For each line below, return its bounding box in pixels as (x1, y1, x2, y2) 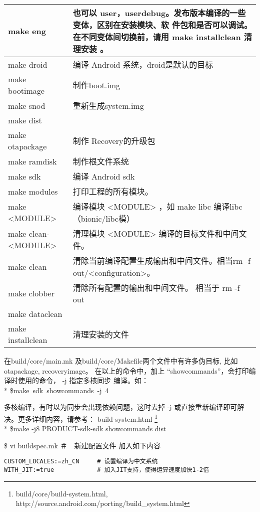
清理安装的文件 (72, 328, 129, 340)
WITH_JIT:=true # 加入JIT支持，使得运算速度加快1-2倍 (4, 466, 209, 474)
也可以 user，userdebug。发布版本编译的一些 (72, 7, 246, 19)
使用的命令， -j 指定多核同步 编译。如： (17, 375, 148, 386)
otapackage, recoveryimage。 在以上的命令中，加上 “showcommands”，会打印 (4, 365, 249, 376)
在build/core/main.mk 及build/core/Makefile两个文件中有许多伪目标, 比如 (4, 356, 238, 366)
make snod (8, 99, 45, 111)
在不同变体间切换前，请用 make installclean (72, 31, 241, 43)
